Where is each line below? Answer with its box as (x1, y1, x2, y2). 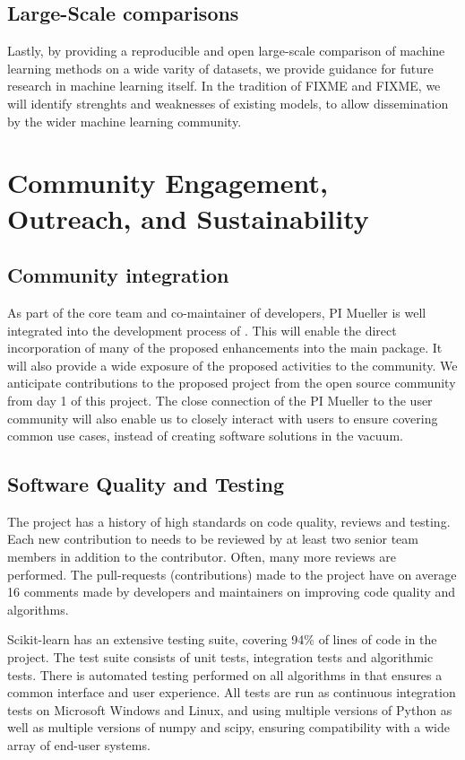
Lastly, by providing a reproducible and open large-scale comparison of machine (7, 41, 445, 60)
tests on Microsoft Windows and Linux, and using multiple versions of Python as (7, 700, 452, 719)
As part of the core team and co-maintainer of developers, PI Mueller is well (7, 302, 426, 321)
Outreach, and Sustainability (7, 199, 369, 236)
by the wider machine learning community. (7, 111, 242, 130)
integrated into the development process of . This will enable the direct (7, 320, 397, 339)
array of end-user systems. (7, 736, 151, 755)
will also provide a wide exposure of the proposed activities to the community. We (7, 355, 458, 374)
